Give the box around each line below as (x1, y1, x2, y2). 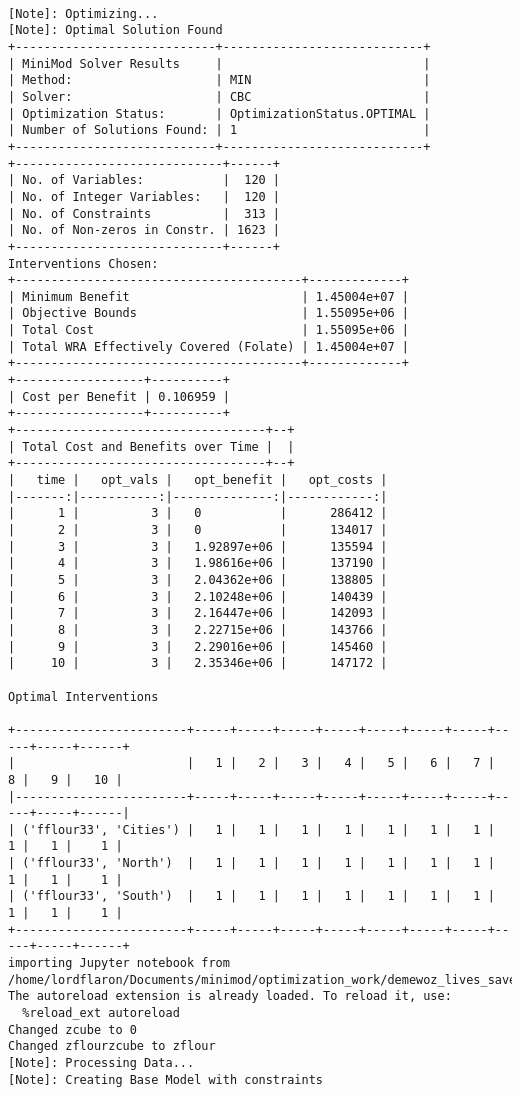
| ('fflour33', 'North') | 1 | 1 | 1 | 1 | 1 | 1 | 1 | (8, 856, 495, 871)
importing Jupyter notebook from (8, 956, 230, 971)
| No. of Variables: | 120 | (8, 173, 281, 188)
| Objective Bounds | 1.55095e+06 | (8, 306, 409, 321)
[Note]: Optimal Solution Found (8, 23, 223, 38)
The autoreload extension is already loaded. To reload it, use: (8, 989, 452, 1004)
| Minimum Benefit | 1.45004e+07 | (8, 289, 409, 304)
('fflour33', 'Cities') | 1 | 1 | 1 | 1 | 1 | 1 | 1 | (22, 822, 495, 837)
